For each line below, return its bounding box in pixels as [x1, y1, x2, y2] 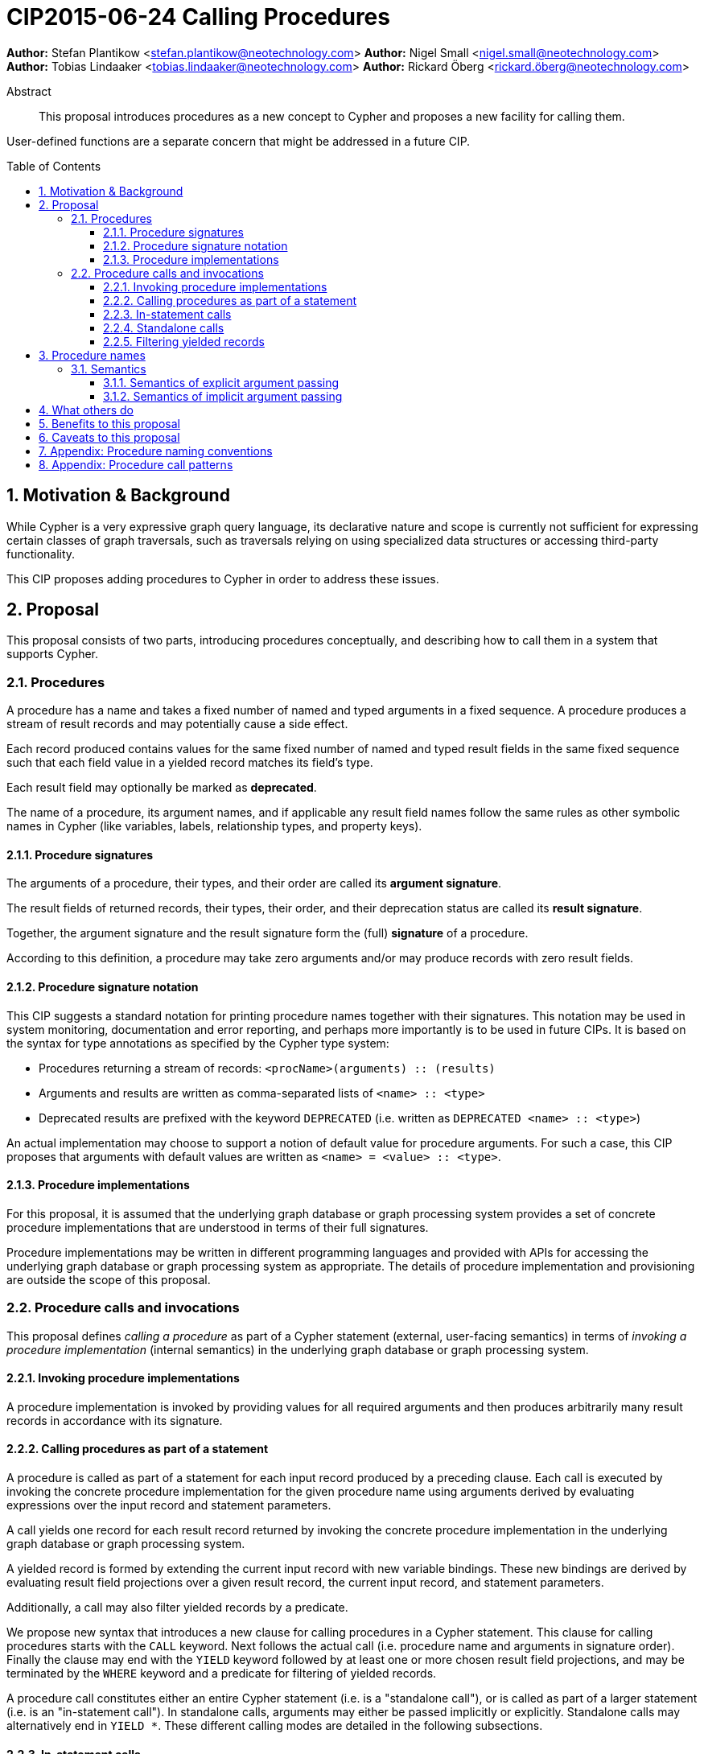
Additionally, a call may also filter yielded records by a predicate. [6, 1600, 348, 1615]
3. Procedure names [39, 348, 146, 362]
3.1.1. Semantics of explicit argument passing [103, 375, 340, 389]
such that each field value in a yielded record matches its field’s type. [6, 756, 373, 770]
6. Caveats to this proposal [39, 430, 180, 444]
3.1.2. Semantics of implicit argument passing [103, 389, 343, 403]
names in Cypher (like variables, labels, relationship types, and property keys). [6, 819, 422, 834]
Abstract [6, 84, 51, 98]
